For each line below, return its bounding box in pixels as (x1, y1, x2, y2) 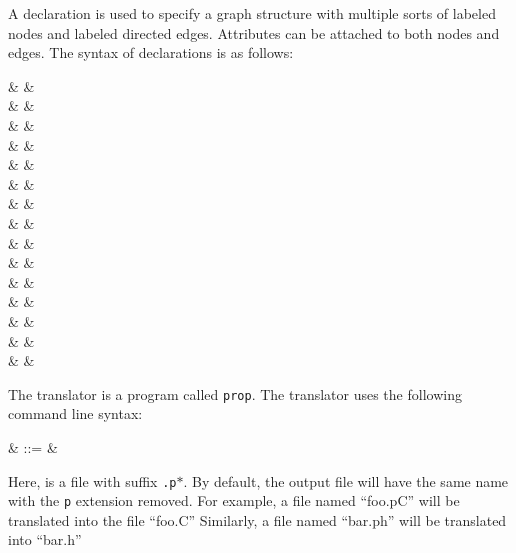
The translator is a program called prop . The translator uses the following (8, 383, 462, 404)
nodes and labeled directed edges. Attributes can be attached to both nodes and (8, 22, 500, 43)
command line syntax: (8, 403, 143, 424)
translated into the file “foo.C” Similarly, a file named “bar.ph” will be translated (8, 509, 507, 530)
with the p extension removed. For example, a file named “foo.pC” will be (8, 490, 460, 511)
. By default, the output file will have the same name (183, 470, 509, 491)
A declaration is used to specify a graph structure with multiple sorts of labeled (8, 3, 496, 23)
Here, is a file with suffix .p (8, 470, 177, 491)
